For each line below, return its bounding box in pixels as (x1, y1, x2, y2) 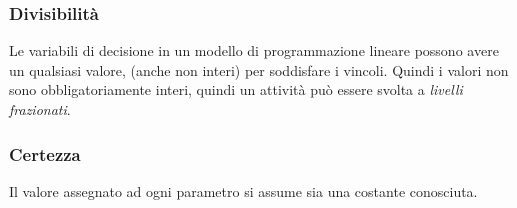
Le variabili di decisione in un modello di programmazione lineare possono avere (9, 40, 499, 61)
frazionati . (9, 99, 71, 119)
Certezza (9, 141, 81, 166)
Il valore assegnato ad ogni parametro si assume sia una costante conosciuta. (9, 180, 478, 201)
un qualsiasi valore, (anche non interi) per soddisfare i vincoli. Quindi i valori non (9, 59, 509, 80)
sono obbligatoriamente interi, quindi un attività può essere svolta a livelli (9, 79, 463, 100)
